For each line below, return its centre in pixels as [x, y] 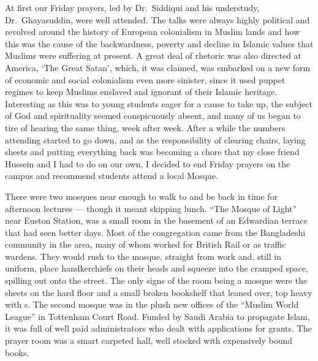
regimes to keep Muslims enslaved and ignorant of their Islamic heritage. [141, 92]
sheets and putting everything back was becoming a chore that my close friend [152, 152]
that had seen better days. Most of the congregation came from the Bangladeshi [155, 232]
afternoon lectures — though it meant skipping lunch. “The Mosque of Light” [151, 208]
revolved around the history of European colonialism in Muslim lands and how [152, 32]
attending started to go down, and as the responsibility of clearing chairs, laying [155, 139]
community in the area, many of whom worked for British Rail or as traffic [146, 244]
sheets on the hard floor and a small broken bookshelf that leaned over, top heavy [159, 292]
